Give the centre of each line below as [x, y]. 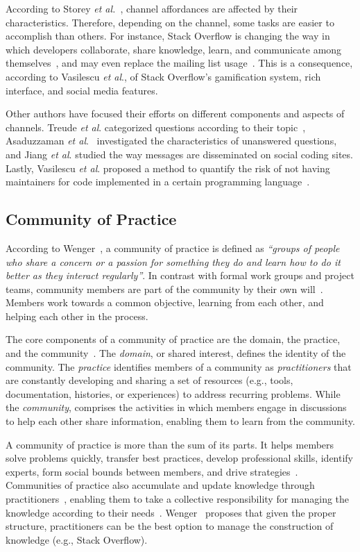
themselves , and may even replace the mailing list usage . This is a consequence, [179, 63]
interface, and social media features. [82, 90]
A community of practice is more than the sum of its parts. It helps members [170, 444]
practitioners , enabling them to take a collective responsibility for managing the [178, 499]
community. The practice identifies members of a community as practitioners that [179, 366]
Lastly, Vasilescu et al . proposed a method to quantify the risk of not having [168, 168]
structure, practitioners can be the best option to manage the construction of [170, 526]
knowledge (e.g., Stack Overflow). [77, 539]
